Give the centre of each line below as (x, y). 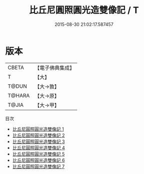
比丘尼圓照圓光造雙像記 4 (38, 148)
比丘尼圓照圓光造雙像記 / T (84, 10)
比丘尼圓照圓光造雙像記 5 (38, 154)
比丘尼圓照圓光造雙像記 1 (38, 129)
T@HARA (19, 95)
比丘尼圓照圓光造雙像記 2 (38, 135)
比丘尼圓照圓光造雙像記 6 (38, 160)
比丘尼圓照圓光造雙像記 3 (38, 141)
